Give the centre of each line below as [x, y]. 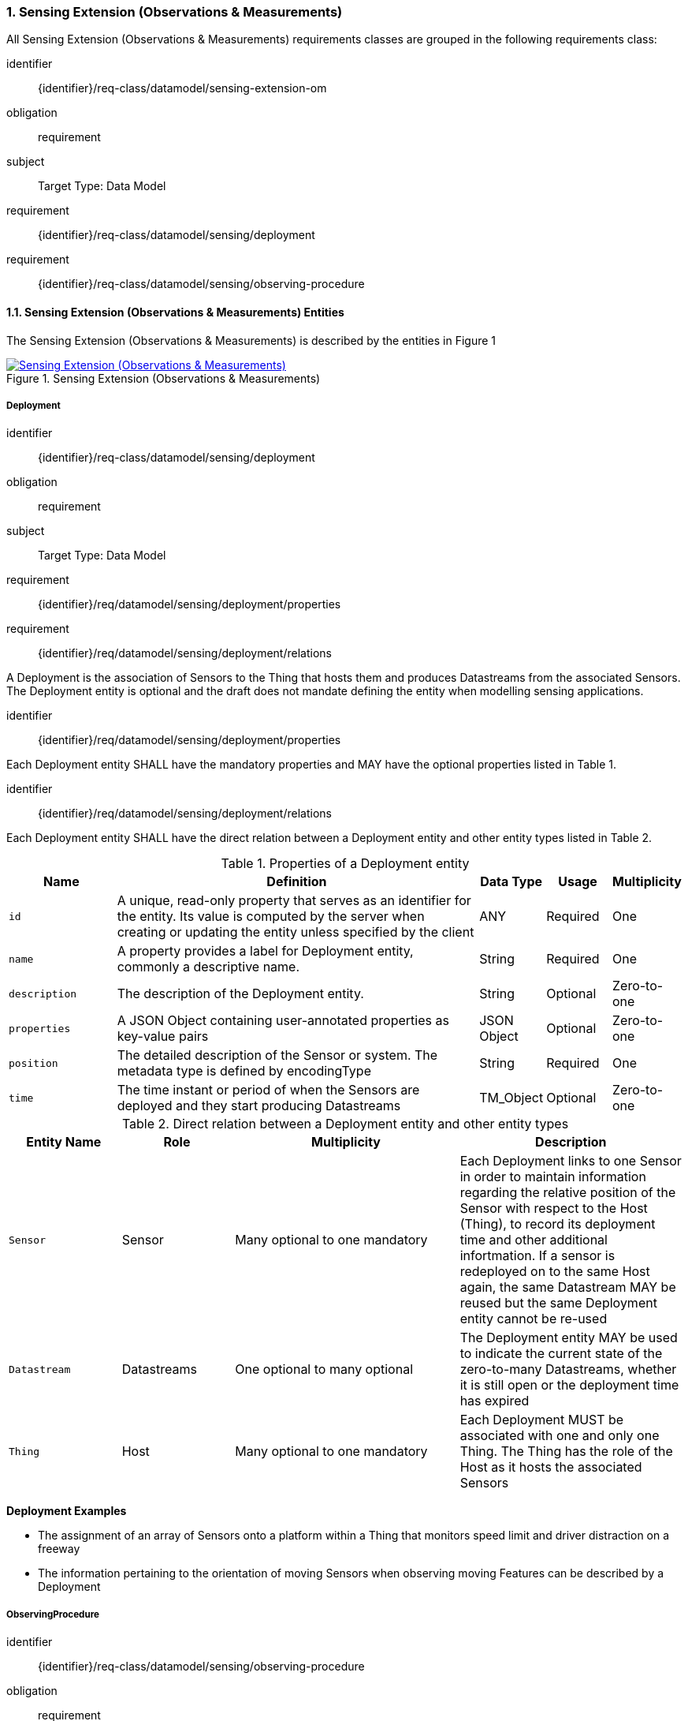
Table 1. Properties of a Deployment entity [345, 864]
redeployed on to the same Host [555, 1272]
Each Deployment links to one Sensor [571, 1161]
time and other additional [534, 1240]
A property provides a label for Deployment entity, [265, 951]
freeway [59, 1549]
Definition [297, 882]
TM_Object [511, 1098]
